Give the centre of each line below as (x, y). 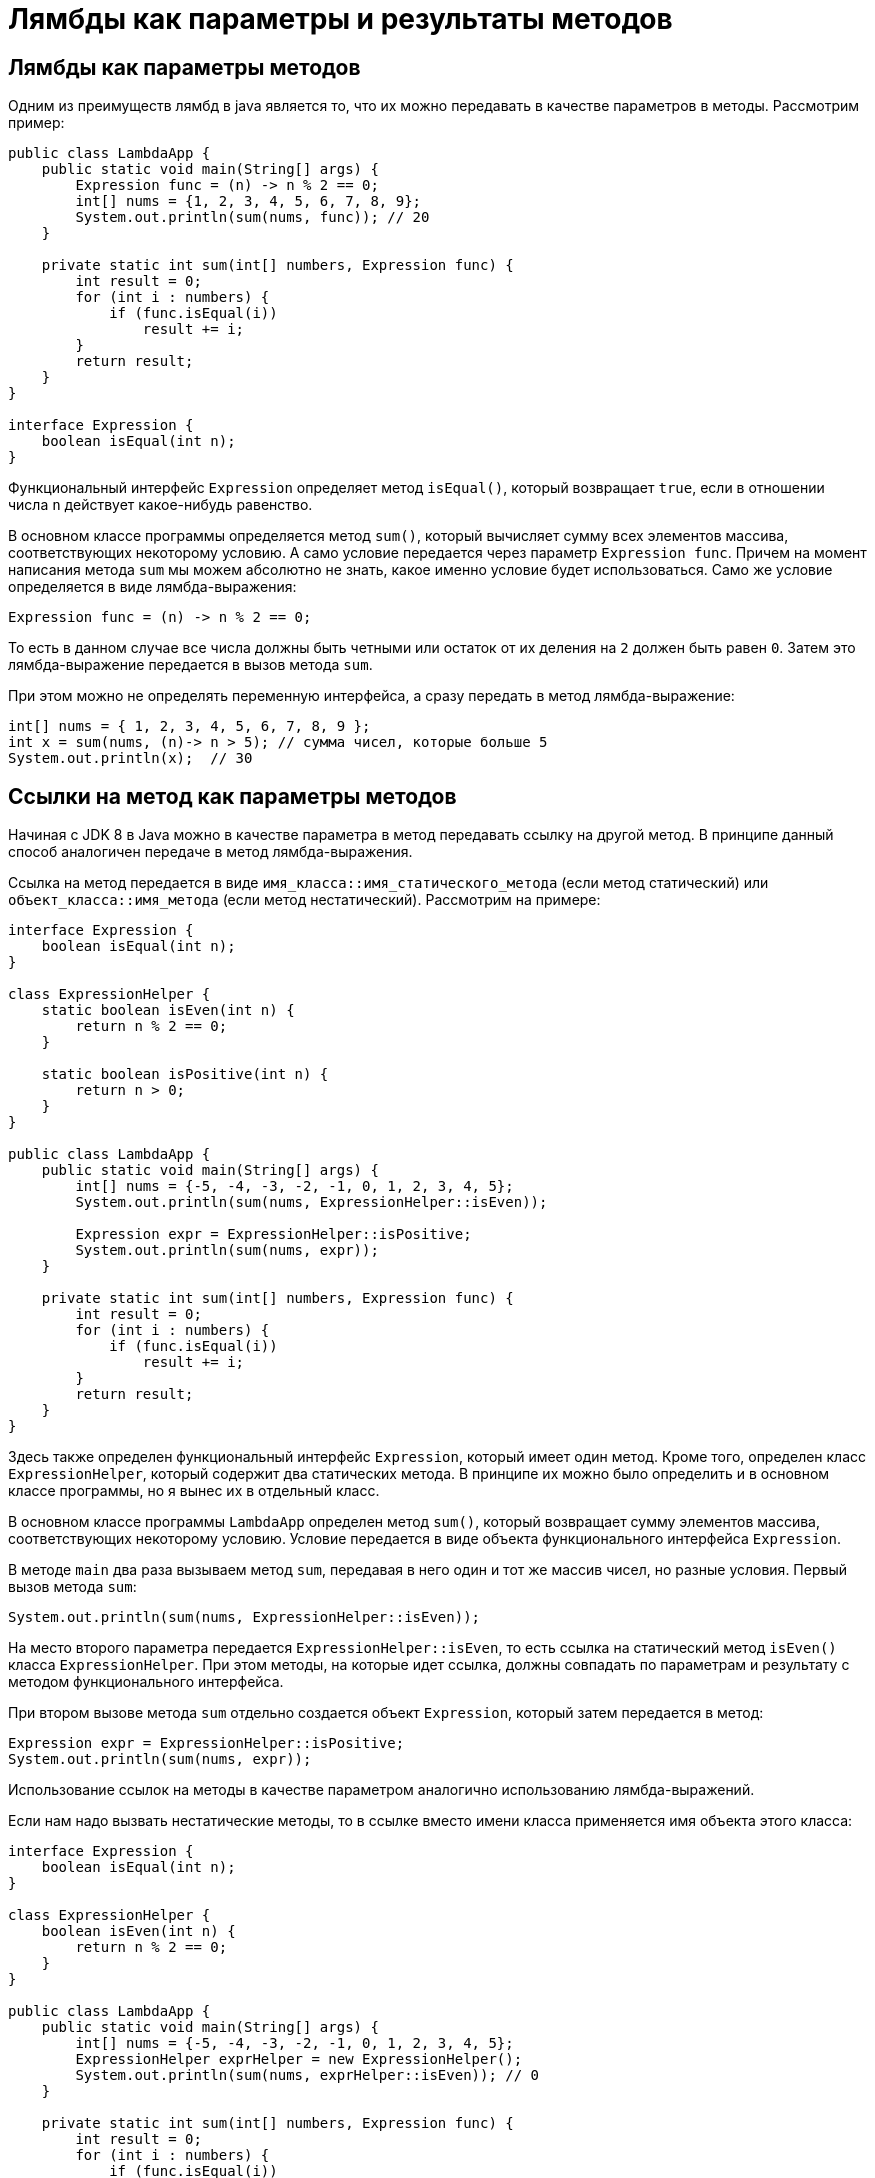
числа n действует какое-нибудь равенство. (160, 505)
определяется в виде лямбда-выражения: (152, 587)
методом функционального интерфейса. (146, 1682)
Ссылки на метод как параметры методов (232, 796)
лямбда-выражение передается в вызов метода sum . (190, 665)
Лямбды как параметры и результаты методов (340, 19)
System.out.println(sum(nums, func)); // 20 (252, 217)
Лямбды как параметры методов (184, 67)
